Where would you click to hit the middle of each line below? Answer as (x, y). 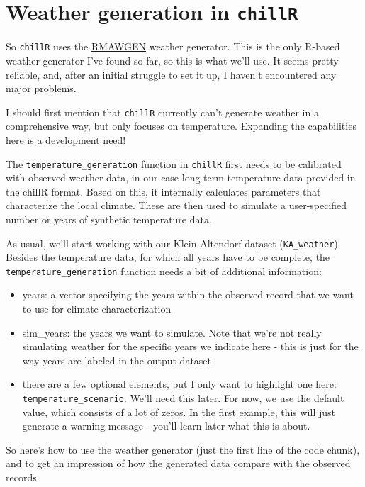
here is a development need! (66, 139)
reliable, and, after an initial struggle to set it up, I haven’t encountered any (171, 74)
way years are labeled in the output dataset (117, 360)
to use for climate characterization (97, 309)
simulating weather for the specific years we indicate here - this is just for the (190, 346)
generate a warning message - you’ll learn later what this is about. (166, 426)
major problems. (41, 88)
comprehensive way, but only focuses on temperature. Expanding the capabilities (181, 126)
